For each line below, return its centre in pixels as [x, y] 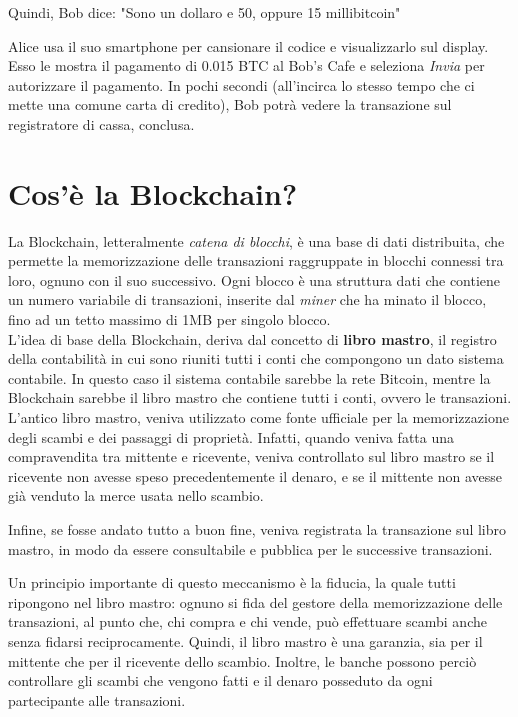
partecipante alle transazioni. [97, 699]
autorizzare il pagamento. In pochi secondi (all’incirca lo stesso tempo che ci [241, 84]
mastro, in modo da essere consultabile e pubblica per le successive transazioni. [250, 548]
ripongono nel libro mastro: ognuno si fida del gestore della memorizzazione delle [255, 601]
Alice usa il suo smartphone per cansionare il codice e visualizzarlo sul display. [248, 45]
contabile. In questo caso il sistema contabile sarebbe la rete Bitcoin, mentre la [249, 377]
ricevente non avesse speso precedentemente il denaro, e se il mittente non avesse [255, 475]
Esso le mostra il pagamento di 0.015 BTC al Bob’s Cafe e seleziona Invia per [246, 65]
